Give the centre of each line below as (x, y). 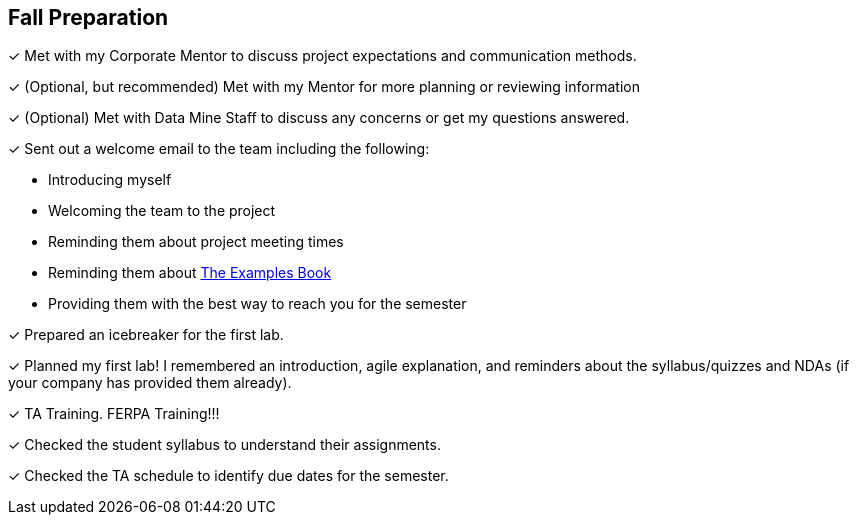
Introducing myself (110, 180)
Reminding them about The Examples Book (190, 273)
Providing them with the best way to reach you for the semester (257, 304)
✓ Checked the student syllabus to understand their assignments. (224, 445)
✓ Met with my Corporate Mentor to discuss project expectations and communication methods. (322, 56)
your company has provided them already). (150, 383)
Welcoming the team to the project (162, 211)
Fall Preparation (88, 17)
